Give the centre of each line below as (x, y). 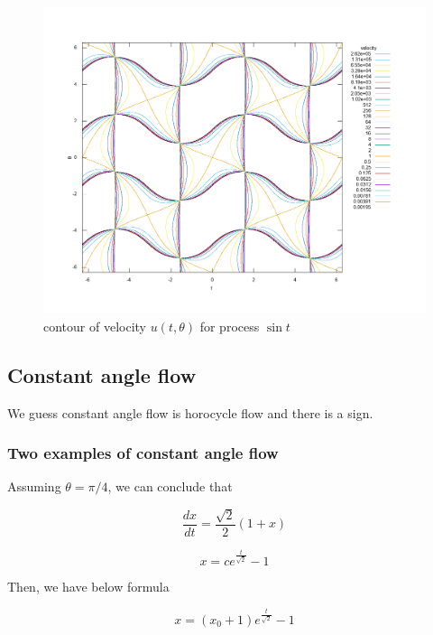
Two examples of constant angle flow (143, 453)
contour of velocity (95, 326)
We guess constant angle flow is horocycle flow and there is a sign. (190, 412)
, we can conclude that (170, 486)
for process (230, 326)
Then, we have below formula (88, 586)
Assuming (34, 486)
